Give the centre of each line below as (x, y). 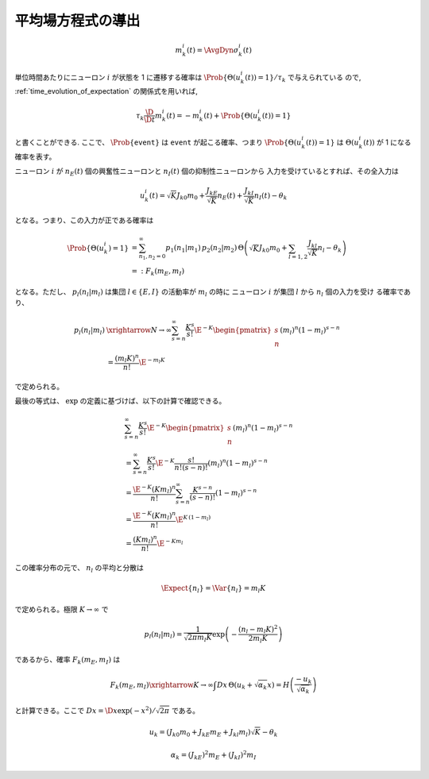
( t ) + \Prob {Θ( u (231, 116)
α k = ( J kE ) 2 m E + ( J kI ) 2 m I (214, 755)
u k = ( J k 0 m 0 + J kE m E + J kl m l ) (200, 733)
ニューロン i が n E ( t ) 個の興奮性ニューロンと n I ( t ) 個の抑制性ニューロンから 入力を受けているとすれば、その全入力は (207, 172)
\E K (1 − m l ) (193, 519)
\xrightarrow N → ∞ (139, 330)
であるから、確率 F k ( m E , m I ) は (68, 660)
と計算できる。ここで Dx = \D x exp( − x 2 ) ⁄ (85, 710)
